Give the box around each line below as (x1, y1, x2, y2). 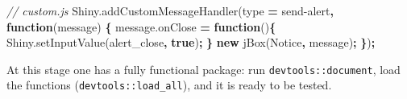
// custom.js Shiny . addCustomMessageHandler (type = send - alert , (6, 2, 334, 19)
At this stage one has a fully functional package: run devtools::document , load (6, 60, 401, 77)
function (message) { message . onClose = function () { (6, 18, 276, 35)
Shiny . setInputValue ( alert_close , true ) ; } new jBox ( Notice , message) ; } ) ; (6, 34, 376, 51)
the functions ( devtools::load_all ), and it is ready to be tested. (6, 76, 332, 93)
